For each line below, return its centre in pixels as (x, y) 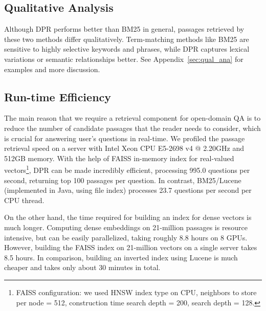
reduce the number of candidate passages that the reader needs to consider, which (132, 128)
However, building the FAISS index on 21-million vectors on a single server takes (131, 247)
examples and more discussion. (52, 69)
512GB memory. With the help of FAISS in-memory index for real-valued (119, 158)
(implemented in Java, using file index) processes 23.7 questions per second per (128, 190)
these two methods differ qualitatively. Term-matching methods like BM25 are (127, 39)
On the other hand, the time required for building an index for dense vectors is (128, 217)
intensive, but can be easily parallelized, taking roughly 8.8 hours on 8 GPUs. (126, 237)
